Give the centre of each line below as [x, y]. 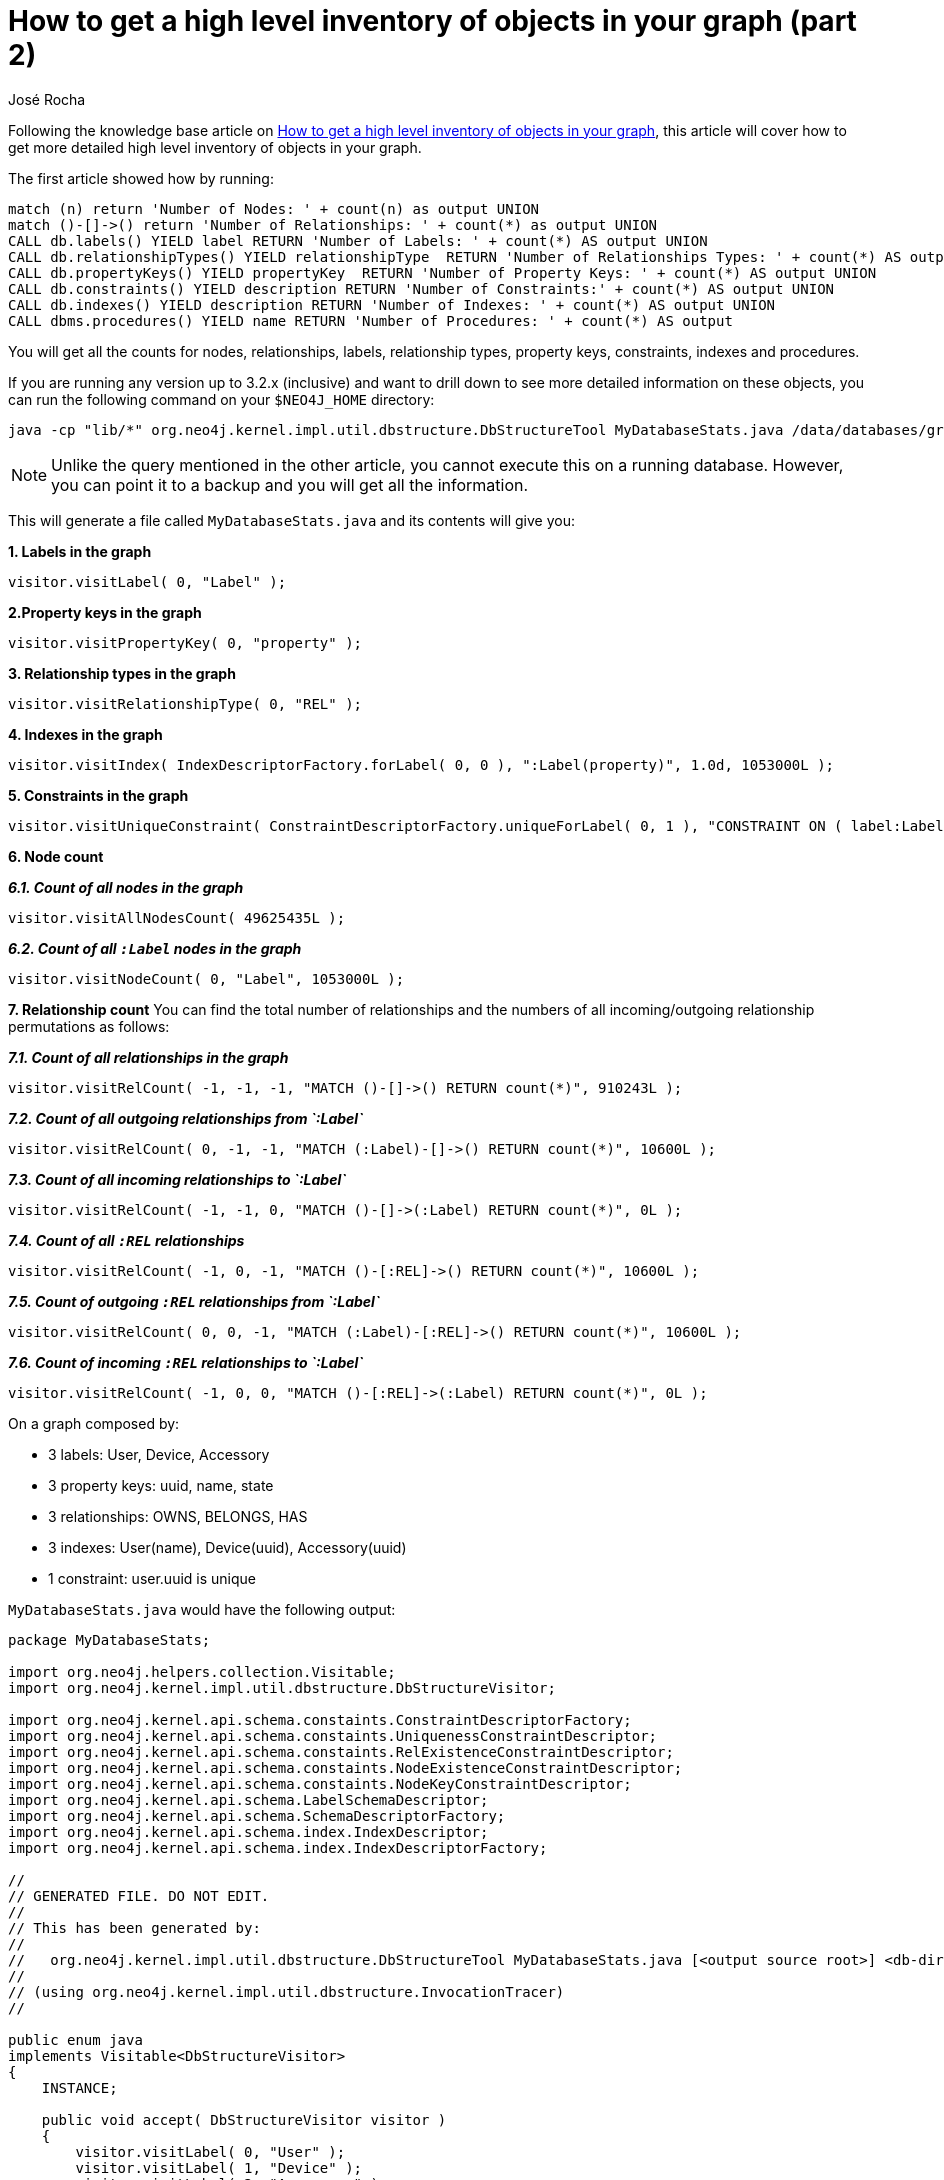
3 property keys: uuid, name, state [161, 1485]
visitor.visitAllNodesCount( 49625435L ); [177, 917]
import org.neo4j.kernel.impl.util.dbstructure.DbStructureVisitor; [282, 1687]
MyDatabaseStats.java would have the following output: [202, 1609]
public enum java [75, 2039]
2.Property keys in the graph [105, 612]
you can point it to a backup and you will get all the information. [290, 484]
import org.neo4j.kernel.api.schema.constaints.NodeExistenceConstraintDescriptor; [345, 1767]
